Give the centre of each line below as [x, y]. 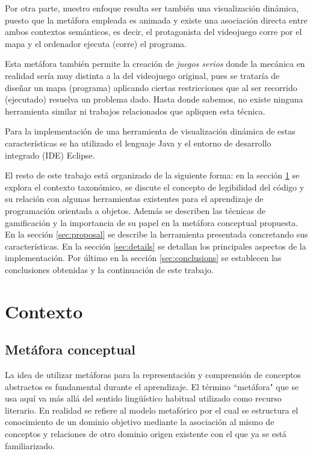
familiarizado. [30, 445]
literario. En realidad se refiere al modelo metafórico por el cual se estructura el [152, 410]
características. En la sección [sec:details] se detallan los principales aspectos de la [156, 246]
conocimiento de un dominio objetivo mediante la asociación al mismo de [140, 422]
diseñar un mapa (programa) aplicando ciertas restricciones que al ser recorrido [151, 87]
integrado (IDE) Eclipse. [50, 155]
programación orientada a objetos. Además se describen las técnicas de [135, 210]
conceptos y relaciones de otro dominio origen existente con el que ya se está [146, 434]
